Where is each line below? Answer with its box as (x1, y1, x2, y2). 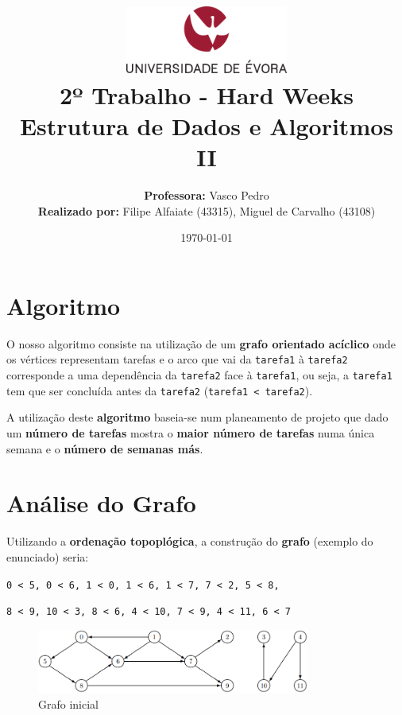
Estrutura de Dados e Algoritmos (19, 110, 394, 142)
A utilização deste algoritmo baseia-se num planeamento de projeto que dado (6, 409, 388, 426)
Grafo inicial (38, 695, 99, 712)
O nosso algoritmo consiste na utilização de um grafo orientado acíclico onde (6, 335, 396, 352)
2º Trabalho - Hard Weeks (59, 78, 354, 111)
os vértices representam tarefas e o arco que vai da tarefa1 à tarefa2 (6, 351, 348, 367)
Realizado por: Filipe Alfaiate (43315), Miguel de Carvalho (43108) (37, 202, 376, 219)
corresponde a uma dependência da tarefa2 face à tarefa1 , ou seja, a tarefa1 (6, 367, 392, 383)
